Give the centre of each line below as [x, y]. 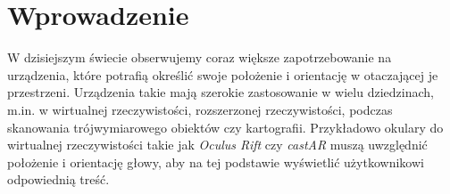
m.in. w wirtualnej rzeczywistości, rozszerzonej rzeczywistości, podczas [200, 109]
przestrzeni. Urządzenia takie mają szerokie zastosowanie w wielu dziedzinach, [221, 92]
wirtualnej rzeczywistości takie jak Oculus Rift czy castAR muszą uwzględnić [217, 145]
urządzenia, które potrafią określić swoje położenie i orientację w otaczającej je [223, 74]
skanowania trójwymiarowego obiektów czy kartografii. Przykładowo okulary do [225, 127]
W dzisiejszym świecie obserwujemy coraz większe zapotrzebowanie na [200, 57]
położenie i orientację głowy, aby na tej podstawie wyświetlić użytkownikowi [216, 162]
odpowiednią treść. [58, 179]
